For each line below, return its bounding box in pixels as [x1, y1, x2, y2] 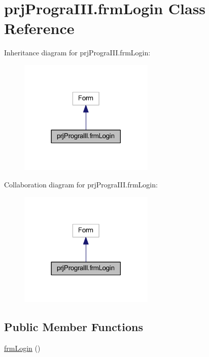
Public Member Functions [4, 319, 143, 335]
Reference [4, 18, 75, 39]
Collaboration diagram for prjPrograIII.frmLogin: [4, 179, 158, 190]
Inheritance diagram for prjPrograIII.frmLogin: [4, 47, 151, 58]
